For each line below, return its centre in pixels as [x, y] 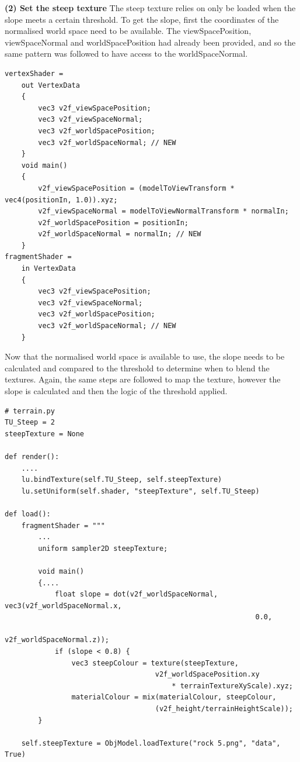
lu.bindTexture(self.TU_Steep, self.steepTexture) [122, 480]
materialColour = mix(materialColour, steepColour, [174, 697]
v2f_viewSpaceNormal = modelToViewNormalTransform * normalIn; [163, 211]
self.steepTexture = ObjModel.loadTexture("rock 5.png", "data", [151, 743]
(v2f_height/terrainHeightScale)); [224, 709]
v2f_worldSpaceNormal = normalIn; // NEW [120, 234]
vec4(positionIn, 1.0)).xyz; [61, 200]
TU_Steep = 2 [30, 423]
